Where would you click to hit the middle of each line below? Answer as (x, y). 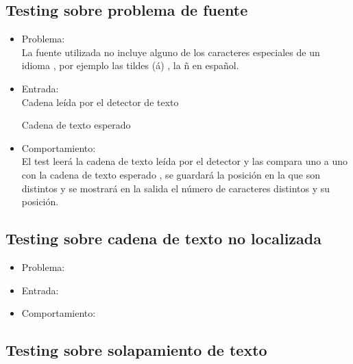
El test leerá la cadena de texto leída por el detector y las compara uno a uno (185, 161)
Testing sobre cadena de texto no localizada (163, 238)
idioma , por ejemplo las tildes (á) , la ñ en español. (130, 65)
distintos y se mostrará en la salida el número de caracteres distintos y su (176, 188)
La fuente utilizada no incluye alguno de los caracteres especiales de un (171, 52)
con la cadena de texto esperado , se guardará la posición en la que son (171, 174)
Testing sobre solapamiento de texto (136, 350)
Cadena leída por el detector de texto (100, 102)
